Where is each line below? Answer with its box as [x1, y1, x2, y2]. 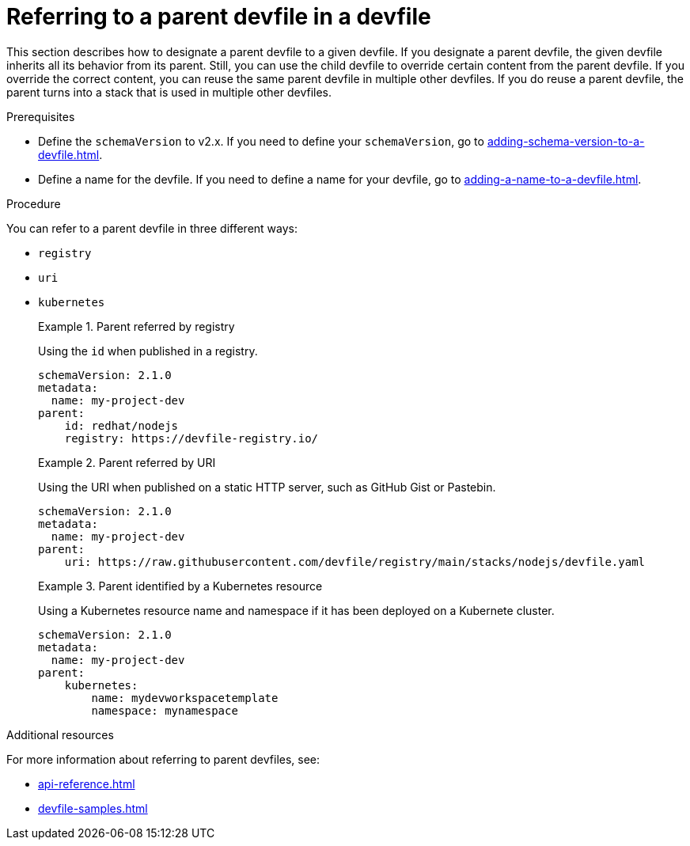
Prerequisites [6, 109, 75, 123]
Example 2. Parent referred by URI [38, 455, 216, 469]
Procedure [6, 196, 61, 211]
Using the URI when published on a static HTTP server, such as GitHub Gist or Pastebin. [38, 480, 496, 494]
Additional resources [6, 727, 114, 742]
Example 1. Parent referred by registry [38, 319, 235, 333]
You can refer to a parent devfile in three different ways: [6, 221, 298, 235]
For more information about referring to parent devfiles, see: [6, 752, 320, 766]
